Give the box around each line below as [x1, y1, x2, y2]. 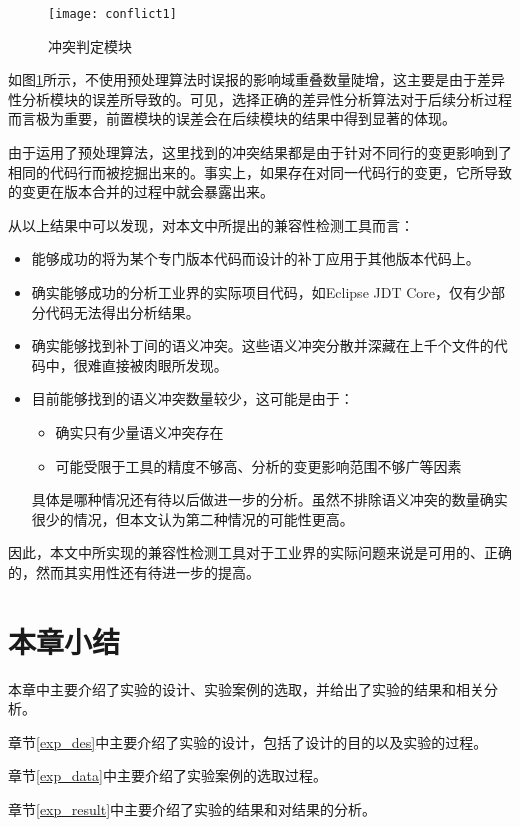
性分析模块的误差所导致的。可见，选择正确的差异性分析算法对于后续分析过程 [8, 88, 512, 109]
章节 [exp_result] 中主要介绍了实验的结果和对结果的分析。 [8, 799, 377, 820]
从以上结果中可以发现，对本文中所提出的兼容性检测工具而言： [8, 214, 414, 235]
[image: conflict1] [48, 7, 177, 21]
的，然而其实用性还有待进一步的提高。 [8, 561, 260, 582]
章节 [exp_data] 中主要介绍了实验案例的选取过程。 [8, 765, 327, 786]
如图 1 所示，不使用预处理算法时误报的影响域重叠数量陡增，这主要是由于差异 [8, 69, 505, 90]
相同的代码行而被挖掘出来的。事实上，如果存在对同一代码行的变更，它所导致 [8, 161, 512, 182]
